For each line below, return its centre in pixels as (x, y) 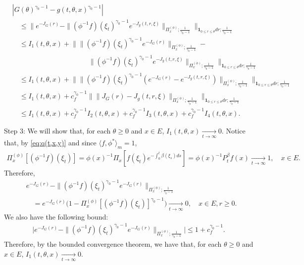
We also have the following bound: (56, 216)
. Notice (233, 130)
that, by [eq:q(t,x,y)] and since (50, 143)
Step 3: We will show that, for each (57, 130)
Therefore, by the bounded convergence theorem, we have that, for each (113, 244)
